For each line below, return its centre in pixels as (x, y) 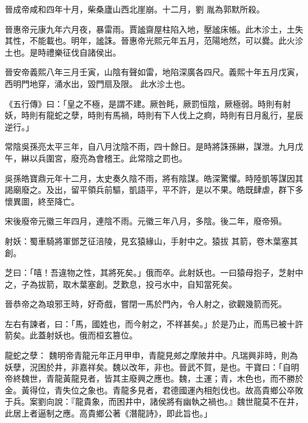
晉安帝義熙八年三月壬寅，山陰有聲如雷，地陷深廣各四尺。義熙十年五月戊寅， (154, 72)
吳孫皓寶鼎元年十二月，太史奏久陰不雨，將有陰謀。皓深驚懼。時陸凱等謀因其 (154, 178)
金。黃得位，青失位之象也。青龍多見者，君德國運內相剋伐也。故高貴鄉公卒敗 (154, 390)
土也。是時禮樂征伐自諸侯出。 (63, 52)
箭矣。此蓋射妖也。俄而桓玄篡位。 (71, 335)
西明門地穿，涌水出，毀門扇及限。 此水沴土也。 (97, 83)
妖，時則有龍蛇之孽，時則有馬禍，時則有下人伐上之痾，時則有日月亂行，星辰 (154, 115)
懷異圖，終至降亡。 (42, 201)
